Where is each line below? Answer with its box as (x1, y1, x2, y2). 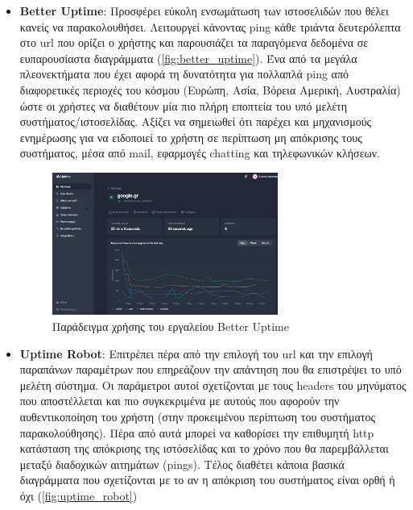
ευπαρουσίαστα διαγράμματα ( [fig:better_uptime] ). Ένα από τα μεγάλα (19, 49, 357, 66)
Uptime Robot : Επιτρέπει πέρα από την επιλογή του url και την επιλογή (19, 345, 373, 362)
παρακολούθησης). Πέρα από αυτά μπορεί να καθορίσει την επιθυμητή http (19, 424, 374, 441)
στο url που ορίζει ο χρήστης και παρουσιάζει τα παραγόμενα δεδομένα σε (19, 34, 369, 51)
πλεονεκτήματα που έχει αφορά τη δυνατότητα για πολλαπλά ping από (19, 65, 349, 82)
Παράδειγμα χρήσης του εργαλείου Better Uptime (52, 317, 289, 334)
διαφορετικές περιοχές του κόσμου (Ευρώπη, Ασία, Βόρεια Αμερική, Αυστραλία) (19, 81, 401, 98)
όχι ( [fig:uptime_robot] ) (19, 487, 138, 504)
